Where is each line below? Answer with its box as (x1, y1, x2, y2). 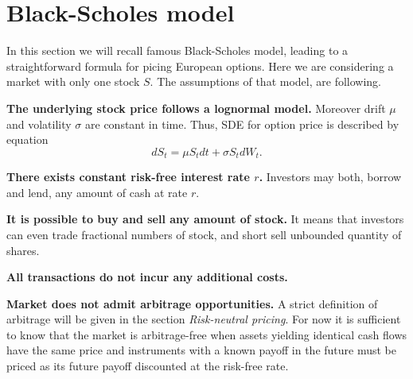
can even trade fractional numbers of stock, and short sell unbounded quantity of (6, 226, 402, 242)
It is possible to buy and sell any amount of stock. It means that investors (6, 211, 404, 227)
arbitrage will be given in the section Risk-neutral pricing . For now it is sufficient (6, 311, 401, 327)
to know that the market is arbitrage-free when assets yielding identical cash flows (6, 326, 407, 342)
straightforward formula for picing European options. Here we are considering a (6, 57, 394, 74)
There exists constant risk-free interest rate (6, 168, 250, 185)
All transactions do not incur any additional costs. (6, 269, 288, 285)
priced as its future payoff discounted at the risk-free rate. (6, 358, 289, 374)
